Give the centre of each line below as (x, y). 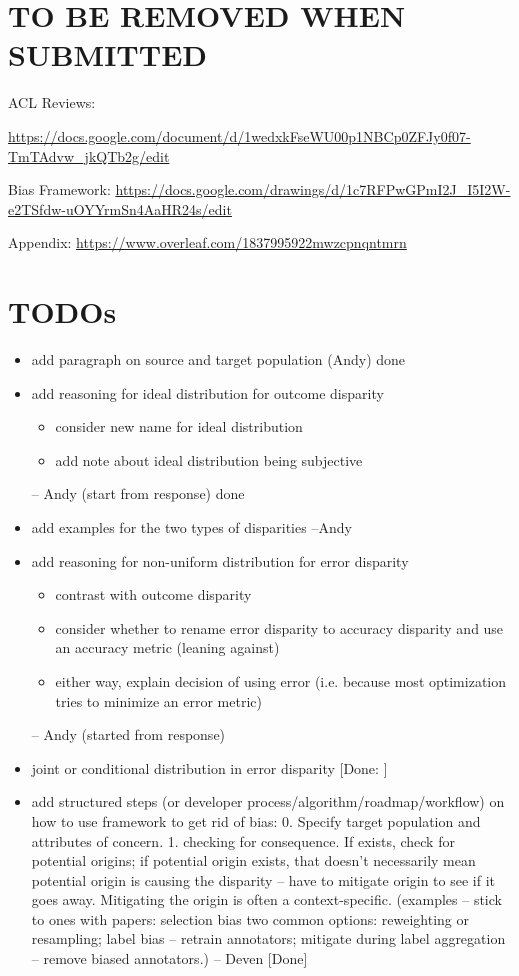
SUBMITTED (108, 54)
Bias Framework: (59, 189)
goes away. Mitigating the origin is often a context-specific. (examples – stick (266, 899)
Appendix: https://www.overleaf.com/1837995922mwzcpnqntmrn (207, 242)
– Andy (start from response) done (138, 493)
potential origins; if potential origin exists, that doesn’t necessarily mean (253, 860)
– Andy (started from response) (128, 734)
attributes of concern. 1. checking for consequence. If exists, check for (243, 840)
